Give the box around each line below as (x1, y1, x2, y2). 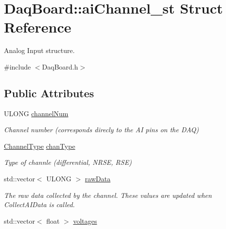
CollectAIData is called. (4, 199, 75, 210)
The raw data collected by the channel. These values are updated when (4, 190, 212, 200)
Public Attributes (4, 85, 94, 100)
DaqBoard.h (42, 61, 78, 71)
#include (4, 61, 31, 71)
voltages (73, 215, 97, 226)
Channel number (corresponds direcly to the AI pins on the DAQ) (4, 124, 199, 135)
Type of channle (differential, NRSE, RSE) (4, 157, 132, 167)
